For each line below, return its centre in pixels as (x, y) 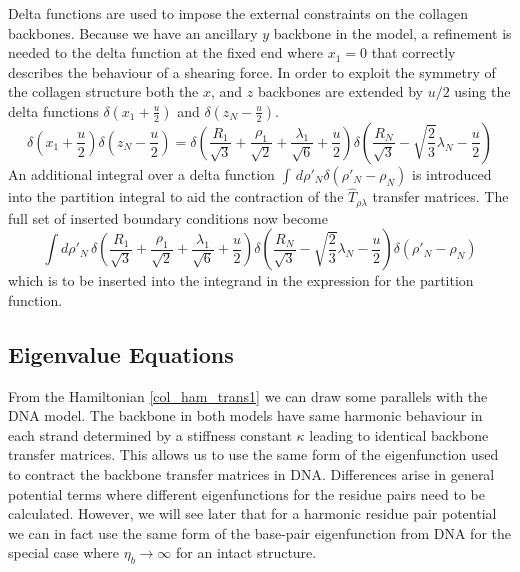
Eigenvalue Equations (121, 353)
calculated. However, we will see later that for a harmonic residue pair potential (252, 513)
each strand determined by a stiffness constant (150, 434)
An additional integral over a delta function (141, 173)
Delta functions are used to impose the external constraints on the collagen (238, 13)
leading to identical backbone (399, 434)
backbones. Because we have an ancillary (133, 32)
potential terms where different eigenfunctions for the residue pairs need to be (246, 493)
